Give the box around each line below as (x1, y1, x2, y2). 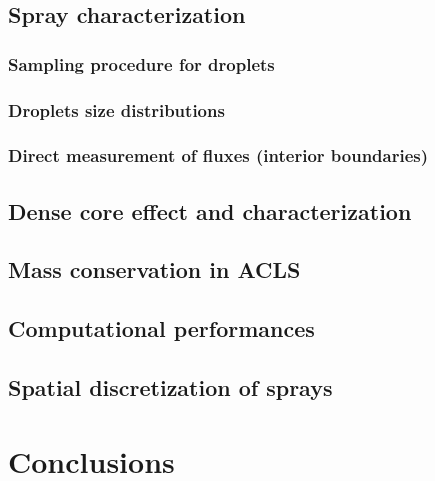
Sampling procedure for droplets (8, 51, 275, 76)
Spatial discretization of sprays (8, 372, 333, 403)
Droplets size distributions (8, 97, 225, 122)
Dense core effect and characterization (8, 195, 412, 226)
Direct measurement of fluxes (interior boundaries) (8, 143, 429, 168)
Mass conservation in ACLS (8, 254, 301, 285)
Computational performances (8, 313, 315, 344)
